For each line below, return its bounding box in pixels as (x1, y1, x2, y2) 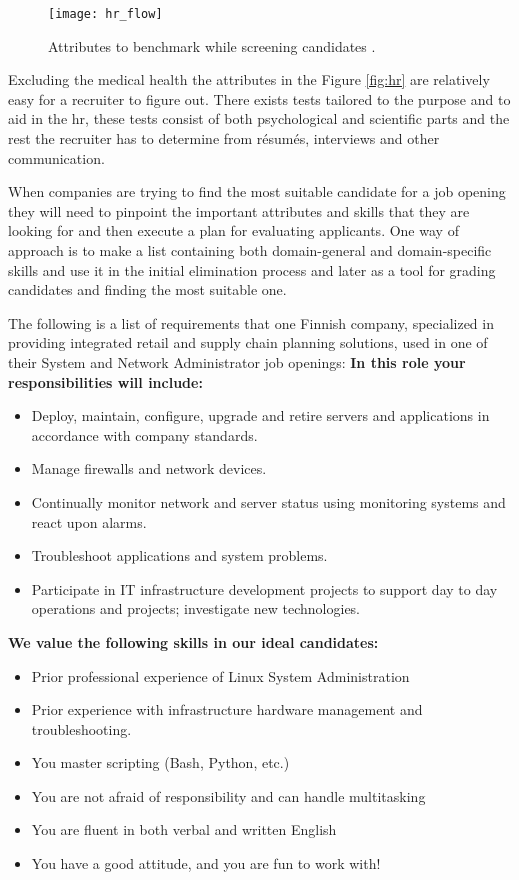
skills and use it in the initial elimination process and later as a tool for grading (8, 259, 496, 280)
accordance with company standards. (31, 424, 258, 445)
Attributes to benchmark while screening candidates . (48, 35, 376, 56)
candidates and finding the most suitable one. (8, 279, 287, 300)
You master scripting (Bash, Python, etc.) (31, 752, 290, 773)
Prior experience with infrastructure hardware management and (31, 699, 423, 720)
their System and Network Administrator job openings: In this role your (8, 351, 466, 372)
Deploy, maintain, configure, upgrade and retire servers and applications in (31, 405, 490, 426)
